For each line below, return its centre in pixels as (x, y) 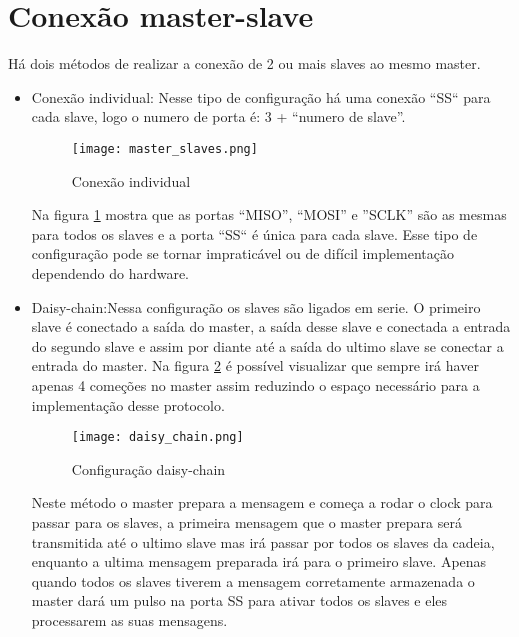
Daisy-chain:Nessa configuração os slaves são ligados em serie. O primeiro (256, 306)
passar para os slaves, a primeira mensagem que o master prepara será (246, 521)
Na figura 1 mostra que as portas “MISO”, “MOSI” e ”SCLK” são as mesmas (269, 214)
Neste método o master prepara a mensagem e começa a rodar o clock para (262, 502)
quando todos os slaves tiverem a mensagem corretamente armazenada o (253, 580)
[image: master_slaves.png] (164, 148)
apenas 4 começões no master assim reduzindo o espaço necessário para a (255, 384)
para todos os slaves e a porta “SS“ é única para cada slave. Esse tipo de (254, 233)
